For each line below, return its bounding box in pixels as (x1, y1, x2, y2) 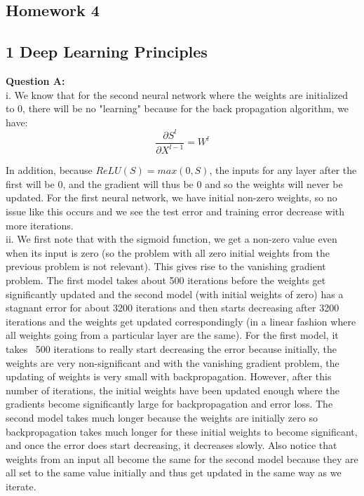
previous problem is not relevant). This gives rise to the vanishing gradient (6, 259, 326, 274)
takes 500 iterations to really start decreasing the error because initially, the (6, 341, 337, 356)
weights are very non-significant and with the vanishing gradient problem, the (6, 355, 339, 370)
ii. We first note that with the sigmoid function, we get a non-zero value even (6, 232, 337, 246)
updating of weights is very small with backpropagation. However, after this (6, 369, 332, 384)
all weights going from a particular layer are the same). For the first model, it (6, 328, 339, 342)
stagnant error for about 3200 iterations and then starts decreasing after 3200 (6, 300, 339, 315)
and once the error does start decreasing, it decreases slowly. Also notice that (6, 438, 337, 453)
